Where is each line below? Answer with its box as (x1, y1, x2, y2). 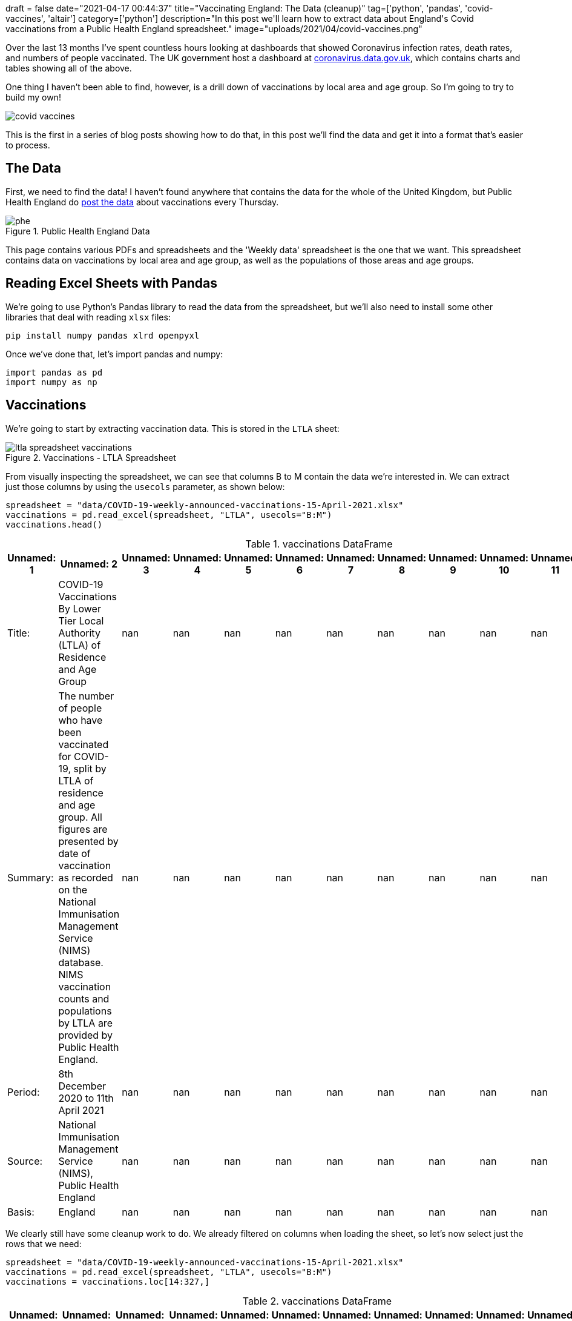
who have (58, 713, 103, 726)
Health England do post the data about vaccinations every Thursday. (5, 196, 279, 207)
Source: (7, 1154, 43, 1167)
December (58, 1079, 106, 1092)
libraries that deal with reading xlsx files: (5, 311, 171, 322)
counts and (58, 992, 110, 1005)
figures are (58, 823, 108, 835)
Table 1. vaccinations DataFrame (245, 537, 393, 550)
